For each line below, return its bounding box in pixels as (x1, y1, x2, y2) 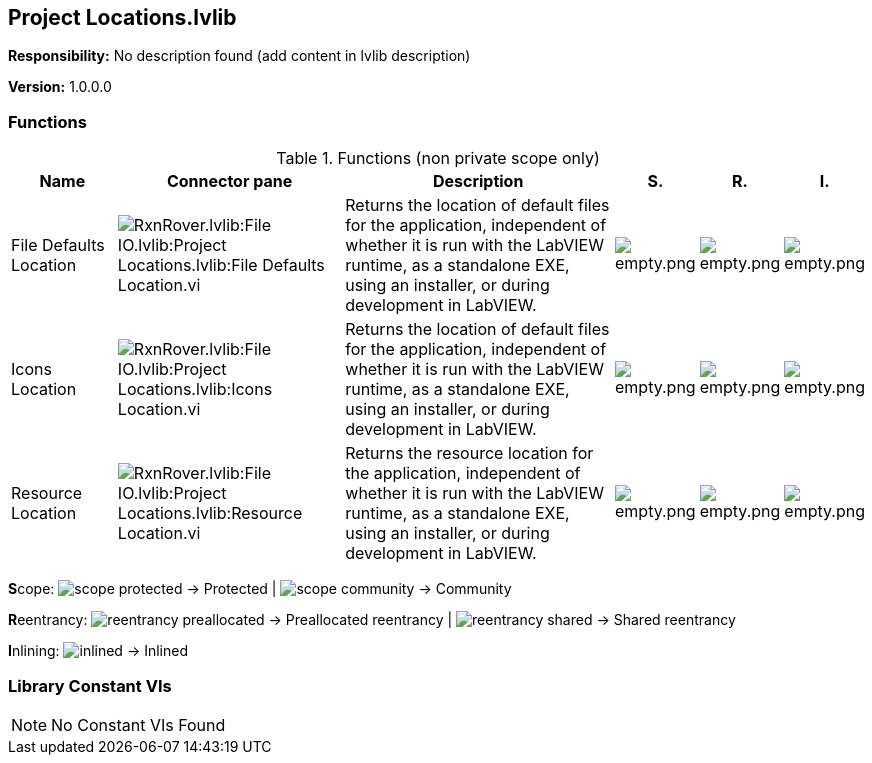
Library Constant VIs (8, 675, 172, 696)
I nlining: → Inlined (8, 642, 188, 660)
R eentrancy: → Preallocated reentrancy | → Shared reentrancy (8, 611, 736, 629)
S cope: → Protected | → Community (8, 580, 512, 598)
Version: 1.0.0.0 (8, 78, 112, 96)
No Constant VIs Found (51, 714, 226, 735)
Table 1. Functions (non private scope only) (276, 148, 600, 169)
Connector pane (166, 171, 293, 192)
